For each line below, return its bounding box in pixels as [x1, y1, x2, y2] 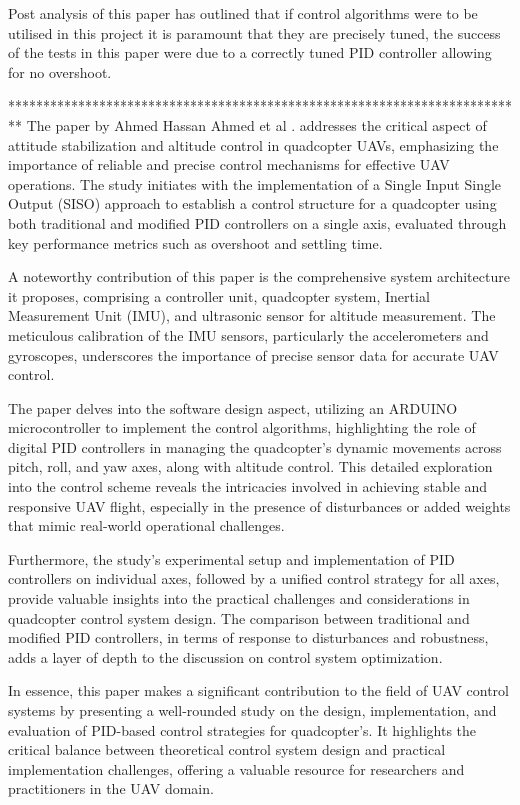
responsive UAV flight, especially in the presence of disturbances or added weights [8, 495, 511, 516]
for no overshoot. [8, 61, 112, 82]
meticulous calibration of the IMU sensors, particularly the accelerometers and [8, 324, 489, 345]
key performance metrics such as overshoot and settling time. [8, 232, 383, 253]
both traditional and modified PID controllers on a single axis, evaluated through [8, 212, 507, 233]
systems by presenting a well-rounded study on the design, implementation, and [8, 700, 497, 720]
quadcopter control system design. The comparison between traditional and [8, 607, 470, 628]
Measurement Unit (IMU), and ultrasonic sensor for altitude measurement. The [8, 305, 496, 326]
